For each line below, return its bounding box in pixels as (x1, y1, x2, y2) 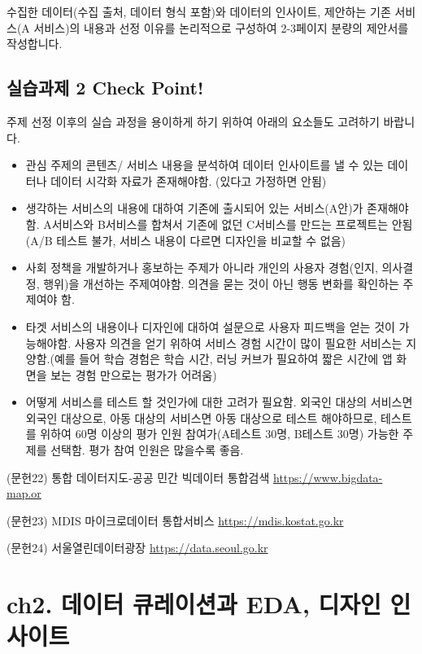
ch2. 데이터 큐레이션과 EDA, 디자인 (7, 587, 381, 621)
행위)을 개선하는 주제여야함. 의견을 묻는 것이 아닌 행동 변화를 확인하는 (43, 274, 399, 292)
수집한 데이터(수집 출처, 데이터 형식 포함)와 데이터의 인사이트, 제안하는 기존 (7, 3, 391, 20)
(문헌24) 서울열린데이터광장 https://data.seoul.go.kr (7, 539, 268, 556)
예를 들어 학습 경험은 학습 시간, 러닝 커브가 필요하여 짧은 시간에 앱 (54, 350, 393, 367)
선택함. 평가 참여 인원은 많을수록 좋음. (50, 441, 244, 459)
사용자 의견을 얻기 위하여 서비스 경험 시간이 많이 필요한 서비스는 (74, 334, 402, 351)
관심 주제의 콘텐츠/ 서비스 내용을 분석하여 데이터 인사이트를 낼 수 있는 (25, 156, 384, 173)
